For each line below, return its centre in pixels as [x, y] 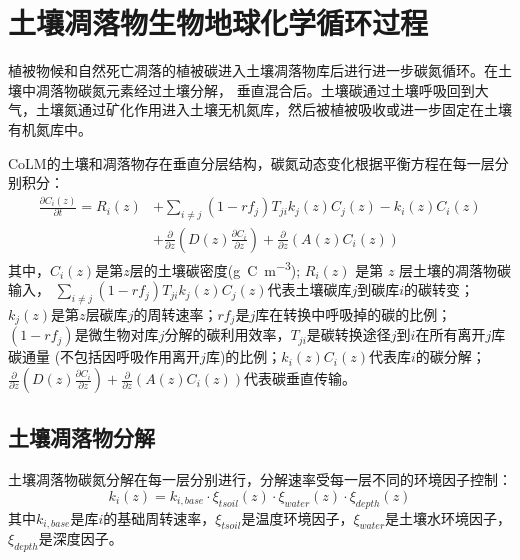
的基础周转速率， [159, 517]
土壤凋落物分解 [81, 437]
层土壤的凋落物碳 [455, 269]
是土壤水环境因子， [448, 517]
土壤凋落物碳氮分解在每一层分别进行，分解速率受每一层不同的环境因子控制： [260, 479]
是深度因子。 [80, 538]
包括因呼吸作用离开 [137, 356]
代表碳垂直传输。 [300, 378]
